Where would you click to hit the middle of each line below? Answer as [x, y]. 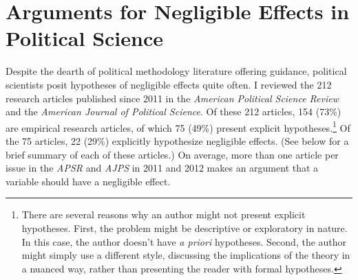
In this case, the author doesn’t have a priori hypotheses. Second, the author [184, 241]
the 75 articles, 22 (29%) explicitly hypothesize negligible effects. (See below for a [177, 140]
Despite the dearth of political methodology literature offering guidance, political [176, 71]
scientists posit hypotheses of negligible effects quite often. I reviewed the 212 [169, 84]
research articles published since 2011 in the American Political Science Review [172, 98]
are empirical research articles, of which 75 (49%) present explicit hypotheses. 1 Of [178, 126]
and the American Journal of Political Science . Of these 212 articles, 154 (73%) [173, 112]
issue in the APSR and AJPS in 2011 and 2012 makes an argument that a [162, 168]
